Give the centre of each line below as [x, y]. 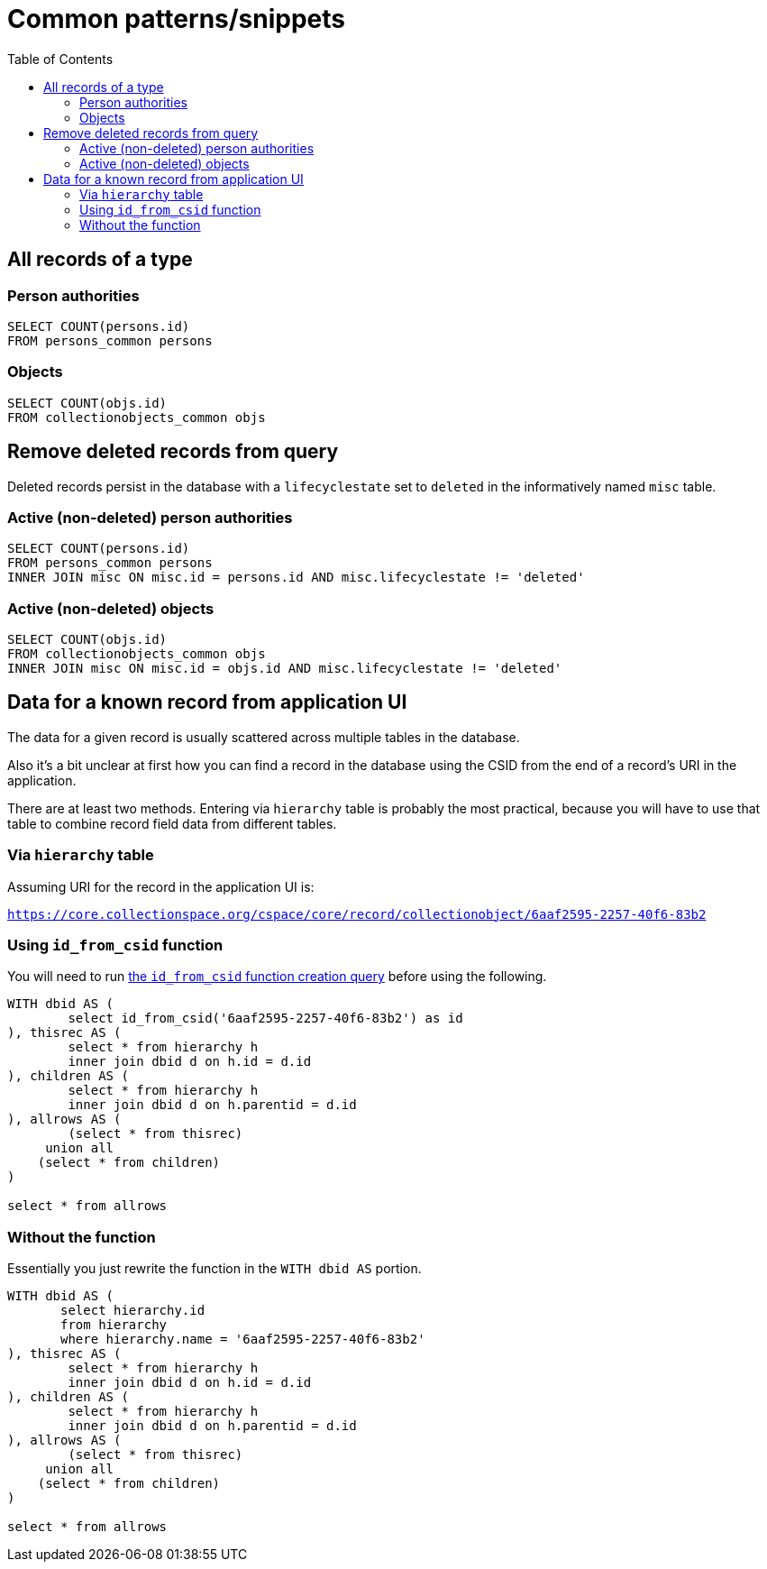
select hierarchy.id [133, 1311]
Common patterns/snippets [177, 19]
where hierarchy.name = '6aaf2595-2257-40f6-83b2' [243, 1340]
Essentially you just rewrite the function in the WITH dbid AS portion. [215, 1269]
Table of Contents [60, 59]
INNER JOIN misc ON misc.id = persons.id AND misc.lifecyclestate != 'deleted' [296, 578]
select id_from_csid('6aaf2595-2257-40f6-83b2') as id [265, 1018]
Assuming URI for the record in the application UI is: [161, 886]
